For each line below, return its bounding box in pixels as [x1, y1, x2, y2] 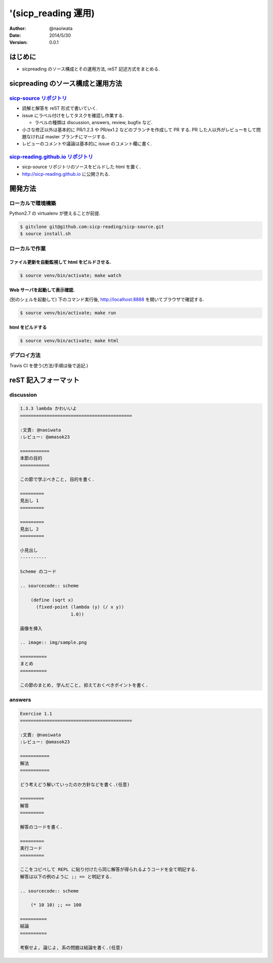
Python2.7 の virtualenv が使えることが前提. [9, 210, 101, 216]
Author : [9, 25, 26, 31]
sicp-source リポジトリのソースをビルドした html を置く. [22, 164, 141, 170]
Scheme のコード [20, 569, 57, 574]
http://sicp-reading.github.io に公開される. [22, 171, 110, 177]
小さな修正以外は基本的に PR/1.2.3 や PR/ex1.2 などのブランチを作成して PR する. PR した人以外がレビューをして [22, 127, 256, 133]
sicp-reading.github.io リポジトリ [9, 153, 94, 161]
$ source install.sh [20, 231, 71, 237]
